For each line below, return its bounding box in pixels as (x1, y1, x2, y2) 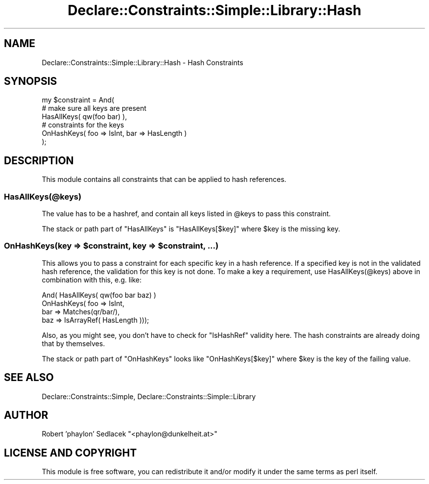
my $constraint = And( (42, 96, 114, 104)
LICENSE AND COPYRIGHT (4, 446, 137, 459)
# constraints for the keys (42, 121, 124, 129)
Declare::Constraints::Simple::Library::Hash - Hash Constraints (42, 58, 243, 67)
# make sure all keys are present (42, 104, 146, 113)
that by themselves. (42, 339, 105, 348)
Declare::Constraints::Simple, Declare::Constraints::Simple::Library (42, 392, 256, 401)
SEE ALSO (4, 371, 54, 384)
